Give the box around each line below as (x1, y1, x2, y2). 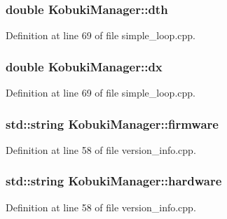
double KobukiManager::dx (6, 57, 163, 75)
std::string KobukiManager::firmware (6, 115, 219, 132)
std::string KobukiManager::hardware (6, 172, 222, 190)
